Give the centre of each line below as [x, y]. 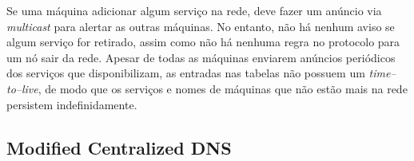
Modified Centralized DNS [119, 147]
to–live [22, 88]
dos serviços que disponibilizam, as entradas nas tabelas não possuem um [186, 73]
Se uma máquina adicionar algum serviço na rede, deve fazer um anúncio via [194, 10]
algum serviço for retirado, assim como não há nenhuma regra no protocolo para [203, 42]
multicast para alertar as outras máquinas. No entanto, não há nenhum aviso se [201, 26]
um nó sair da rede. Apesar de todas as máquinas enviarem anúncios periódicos [201, 57]
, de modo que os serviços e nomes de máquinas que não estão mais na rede [223, 88]
